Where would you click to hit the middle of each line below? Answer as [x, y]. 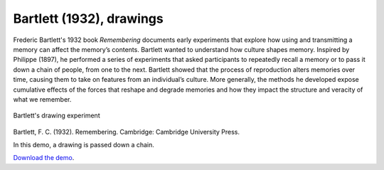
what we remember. [42, 99]
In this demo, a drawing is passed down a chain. [84, 145]
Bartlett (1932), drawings [88, 18]
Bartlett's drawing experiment [57, 116]
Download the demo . [44, 158]
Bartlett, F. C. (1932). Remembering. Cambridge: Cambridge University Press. [126, 132]
